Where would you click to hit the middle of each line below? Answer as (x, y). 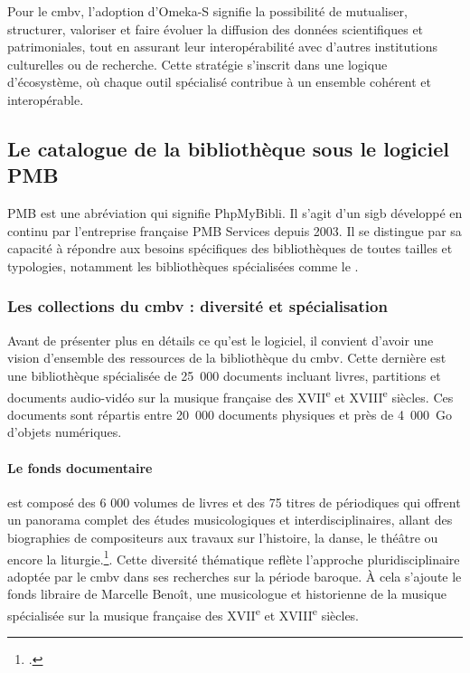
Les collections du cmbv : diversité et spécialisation (197, 306)
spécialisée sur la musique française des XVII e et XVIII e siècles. (183, 613)
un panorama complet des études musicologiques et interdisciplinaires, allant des (230, 520)
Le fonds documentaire (80, 467)
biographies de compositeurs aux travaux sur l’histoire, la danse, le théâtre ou (223, 537)
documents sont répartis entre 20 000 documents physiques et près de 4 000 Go (230, 414)
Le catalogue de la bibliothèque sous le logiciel (228, 148)
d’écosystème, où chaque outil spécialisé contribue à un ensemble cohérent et (220, 82)
